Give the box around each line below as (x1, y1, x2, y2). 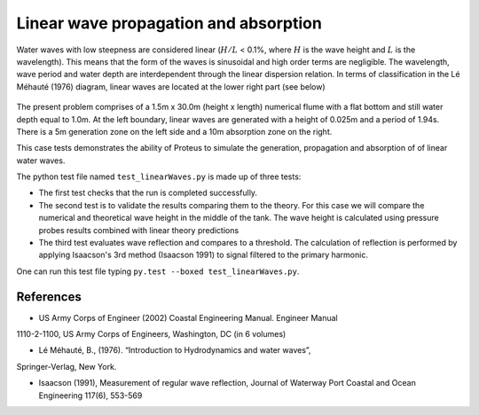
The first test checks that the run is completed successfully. (38, 187, 257, 199)
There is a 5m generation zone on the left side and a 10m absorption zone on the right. (16, 126, 333, 137)
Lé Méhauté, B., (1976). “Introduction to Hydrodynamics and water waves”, (38, 345, 311, 356)
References (16, 289, 82, 304)
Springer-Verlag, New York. (16, 361, 117, 372)
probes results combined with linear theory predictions (38, 224, 239, 235)
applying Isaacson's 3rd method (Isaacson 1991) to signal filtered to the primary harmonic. (38, 249, 368, 261)
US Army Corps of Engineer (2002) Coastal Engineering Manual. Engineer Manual (38, 312, 338, 323)
